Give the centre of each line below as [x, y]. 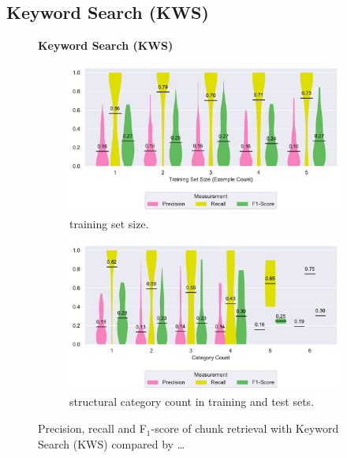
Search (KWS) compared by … [112, 443]
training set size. [109, 223]
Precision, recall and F [92, 428]
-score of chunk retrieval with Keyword [245, 428]
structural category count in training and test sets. [192, 402]
